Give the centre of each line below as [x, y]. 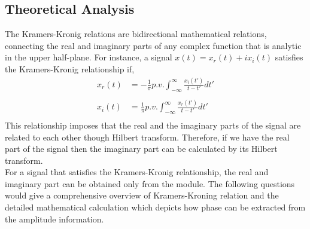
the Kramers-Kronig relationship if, [70, 68]
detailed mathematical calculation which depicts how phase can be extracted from [155, 207]
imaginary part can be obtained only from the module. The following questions [150, 183]
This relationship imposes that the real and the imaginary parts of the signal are [153, 125]
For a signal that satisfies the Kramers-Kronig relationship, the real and [137, 172]
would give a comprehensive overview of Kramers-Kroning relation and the [142, 195]
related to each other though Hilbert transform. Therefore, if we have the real [147, 137]
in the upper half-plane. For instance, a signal [89, 57]
